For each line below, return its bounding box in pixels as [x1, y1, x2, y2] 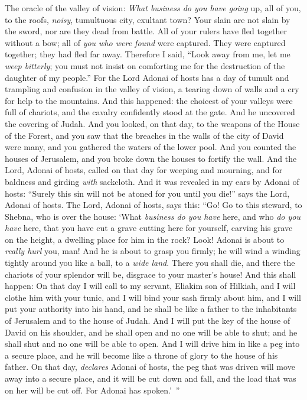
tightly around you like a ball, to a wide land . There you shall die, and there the [5, 256, 295, 269]
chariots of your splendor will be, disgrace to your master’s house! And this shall [5, 268, 296, 280]
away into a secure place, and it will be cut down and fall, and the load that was [5, 372, 296, 384]
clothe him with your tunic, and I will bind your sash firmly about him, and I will [5, 291, 301, 303]
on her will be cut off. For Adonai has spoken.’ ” [5, 383, 180, 396]
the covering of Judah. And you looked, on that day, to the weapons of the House [5, 117, 300, 129]
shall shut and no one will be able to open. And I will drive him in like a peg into [5, 337, 300, 350]
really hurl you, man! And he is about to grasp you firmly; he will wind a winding [5, 245, 301, 257]
